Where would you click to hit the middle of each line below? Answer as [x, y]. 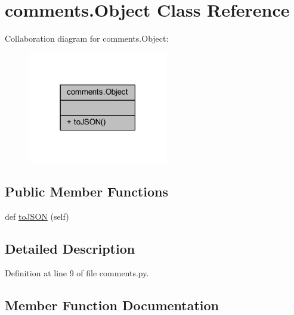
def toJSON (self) [37, 216]
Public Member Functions [86, 191]
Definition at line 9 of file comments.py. [77, 273]
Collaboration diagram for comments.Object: [87, 38]
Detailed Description [70, 248]
